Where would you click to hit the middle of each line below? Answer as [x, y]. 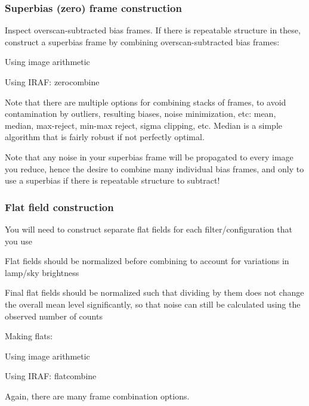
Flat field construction [59, 207]
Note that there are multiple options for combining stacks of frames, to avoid [146, 102]
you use [18, 241]
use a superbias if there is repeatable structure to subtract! [112, 180]
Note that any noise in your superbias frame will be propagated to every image [149, 156]
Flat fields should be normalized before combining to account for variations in [147, 261]
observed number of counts [54, 316]
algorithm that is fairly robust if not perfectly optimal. [105, 137]
